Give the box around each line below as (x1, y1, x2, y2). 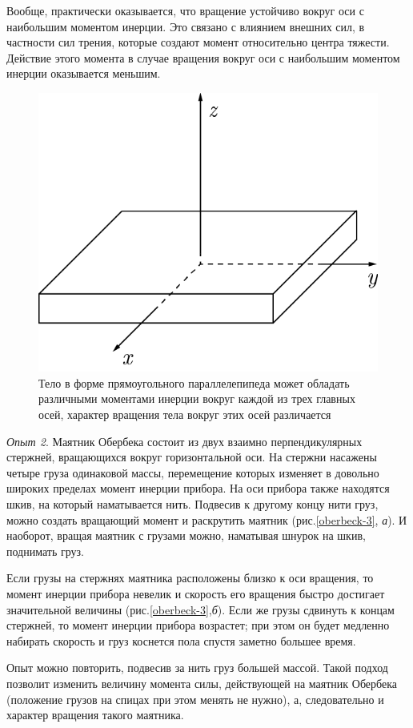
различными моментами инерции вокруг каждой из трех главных (38, 390, 355, 407)
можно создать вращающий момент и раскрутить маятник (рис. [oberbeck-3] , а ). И (6, 511, 407, 528)
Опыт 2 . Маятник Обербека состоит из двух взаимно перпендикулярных (6, 432, 363, 449)
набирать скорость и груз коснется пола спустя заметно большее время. (6, 632, 356, 649)
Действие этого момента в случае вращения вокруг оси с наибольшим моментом (6, 49, 400, 66)
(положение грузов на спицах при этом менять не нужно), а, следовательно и (6, 690, 384, 707)
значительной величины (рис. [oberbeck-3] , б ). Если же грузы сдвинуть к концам (6, 601, 395, 617)
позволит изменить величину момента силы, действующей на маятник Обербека (6, 674, 398, 691)
